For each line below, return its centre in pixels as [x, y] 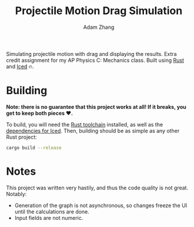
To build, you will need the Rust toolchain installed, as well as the [85, 124]
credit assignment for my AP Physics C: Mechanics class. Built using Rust [95, 60]
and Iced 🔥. [20, 66]
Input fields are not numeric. [49, 218]
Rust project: [21, 137]
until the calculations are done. [52, 211]
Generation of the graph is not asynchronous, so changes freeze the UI [101, 205]
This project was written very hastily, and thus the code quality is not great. [97, 188]
